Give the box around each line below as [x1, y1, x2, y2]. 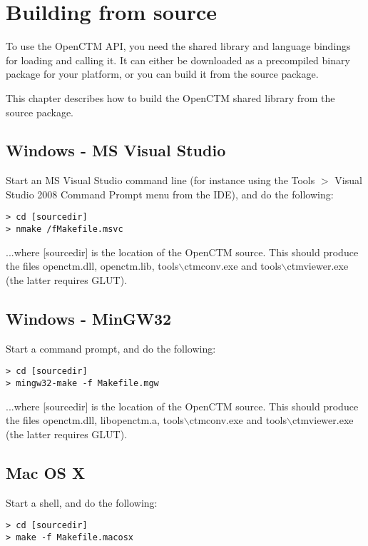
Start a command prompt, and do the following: [6, 340, 216, 355]
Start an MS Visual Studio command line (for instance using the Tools [6, 173, 315, 188]
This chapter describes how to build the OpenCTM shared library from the [6, 90, 335, 105]
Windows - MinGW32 [6, 307, 172, 329]
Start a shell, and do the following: [6, 495, 158, 510]
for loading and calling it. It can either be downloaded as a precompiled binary [6, 52, 350, 67]
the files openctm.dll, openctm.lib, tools [6, 258, 179, 273]
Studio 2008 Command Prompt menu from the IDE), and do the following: [6, 186, 334, 201]
